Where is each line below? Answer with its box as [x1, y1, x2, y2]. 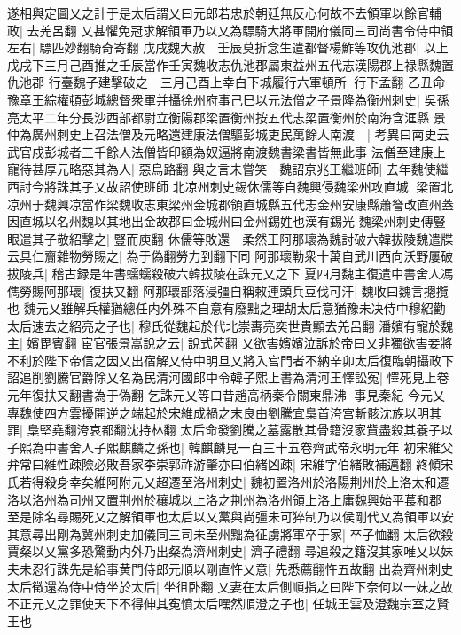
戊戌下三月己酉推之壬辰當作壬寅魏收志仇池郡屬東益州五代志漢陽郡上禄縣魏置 [7, 55, 454, 74]
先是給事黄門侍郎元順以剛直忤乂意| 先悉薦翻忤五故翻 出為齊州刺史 [68, 560, 454, 577]
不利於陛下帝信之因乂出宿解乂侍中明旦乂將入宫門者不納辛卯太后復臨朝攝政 [7, 350, 441, 369]
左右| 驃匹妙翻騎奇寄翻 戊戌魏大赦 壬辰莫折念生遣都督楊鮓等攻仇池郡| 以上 [7, 38, 449, 57]
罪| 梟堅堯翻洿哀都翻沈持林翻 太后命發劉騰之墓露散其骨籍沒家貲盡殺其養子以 [7, 420, 454, 439]
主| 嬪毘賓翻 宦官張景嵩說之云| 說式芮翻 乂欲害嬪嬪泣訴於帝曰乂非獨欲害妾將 [7, 333, 453, 352]
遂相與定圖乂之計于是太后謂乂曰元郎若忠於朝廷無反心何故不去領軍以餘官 [7, 4, 429, 21]
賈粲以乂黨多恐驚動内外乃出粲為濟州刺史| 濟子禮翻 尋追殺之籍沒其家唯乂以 [7, 542, 441, 561]
